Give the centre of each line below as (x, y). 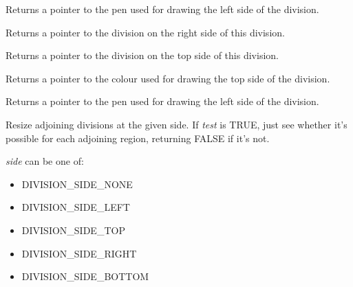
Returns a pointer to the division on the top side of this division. (142, 55)
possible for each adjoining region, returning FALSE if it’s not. (138, 138)
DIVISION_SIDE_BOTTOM (85, 276)
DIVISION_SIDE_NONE (77, 184)
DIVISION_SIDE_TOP (73, 230)
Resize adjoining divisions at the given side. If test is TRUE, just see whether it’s (176, 124)
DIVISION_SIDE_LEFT (76, 207)
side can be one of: (45, 161)
